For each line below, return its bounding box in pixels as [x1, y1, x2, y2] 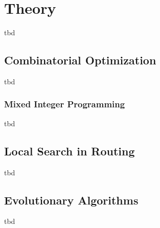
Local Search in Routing [4, 143, 135, 158]
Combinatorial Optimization [4, 52, 156, 68]
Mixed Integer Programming [4, 98, 125, 110]
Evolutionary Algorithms [4, 192, 139, 208]
